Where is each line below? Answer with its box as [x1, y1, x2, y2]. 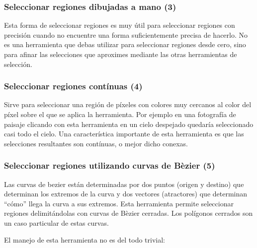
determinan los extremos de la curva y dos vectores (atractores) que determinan [4, 188, 248, 199]
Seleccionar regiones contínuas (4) [4, 80, 143, 92]
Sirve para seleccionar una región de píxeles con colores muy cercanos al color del [4, 99, 252, 110]
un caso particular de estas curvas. [4, 217, 109, 228]
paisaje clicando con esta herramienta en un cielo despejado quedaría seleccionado [4, 119, 254, 129]
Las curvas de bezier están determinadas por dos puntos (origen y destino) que [4, 179, 244, 189]
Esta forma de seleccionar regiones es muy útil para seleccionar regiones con [4, 20, 235, 30]
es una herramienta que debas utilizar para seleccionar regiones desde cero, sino [4, 39, 246, 50]
